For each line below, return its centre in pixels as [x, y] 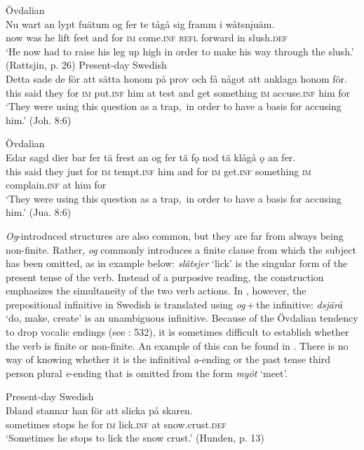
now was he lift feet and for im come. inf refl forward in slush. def [147, 37]
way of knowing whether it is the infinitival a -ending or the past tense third [168, 359]
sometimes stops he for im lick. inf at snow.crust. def [116, 424]
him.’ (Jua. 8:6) [39, 212]
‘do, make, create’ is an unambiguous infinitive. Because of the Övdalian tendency [182, 318]
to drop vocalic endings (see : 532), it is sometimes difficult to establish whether [177, 332]
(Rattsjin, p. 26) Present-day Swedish [86, 65]
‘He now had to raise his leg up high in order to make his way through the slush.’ [180, 51]
